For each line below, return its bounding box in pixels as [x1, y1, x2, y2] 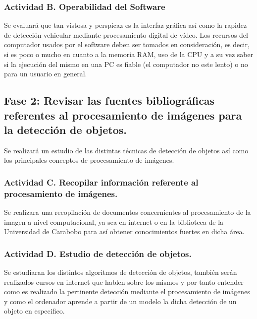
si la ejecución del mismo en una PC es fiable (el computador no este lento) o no [4, 59, 248, 69]
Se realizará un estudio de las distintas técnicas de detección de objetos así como [4, 145, 249, 155]
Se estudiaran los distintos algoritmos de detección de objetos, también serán [4, 267, 237, 277]
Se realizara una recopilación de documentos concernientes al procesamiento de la [4, 207, 251, 217]
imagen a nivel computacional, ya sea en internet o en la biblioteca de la [4, 216, 224, 227]
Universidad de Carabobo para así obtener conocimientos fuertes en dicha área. [4, 226, 245, 237]
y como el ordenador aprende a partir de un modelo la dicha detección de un [4, 296, 237, 306]
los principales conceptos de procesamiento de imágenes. [4, 155, 174, 165]
